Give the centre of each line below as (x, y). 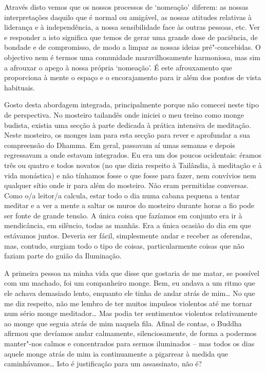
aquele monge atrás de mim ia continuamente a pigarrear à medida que (116, 353)
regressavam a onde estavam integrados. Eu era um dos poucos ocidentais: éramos (133, 155)
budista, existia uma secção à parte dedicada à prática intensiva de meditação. (128, 125)
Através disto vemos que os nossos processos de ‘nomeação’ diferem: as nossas (126, 7)
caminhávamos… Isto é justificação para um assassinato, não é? (103, 364)
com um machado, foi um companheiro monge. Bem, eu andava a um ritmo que (130, 283)
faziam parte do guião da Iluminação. (63, 256)
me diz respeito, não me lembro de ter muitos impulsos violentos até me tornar (128, 303)
